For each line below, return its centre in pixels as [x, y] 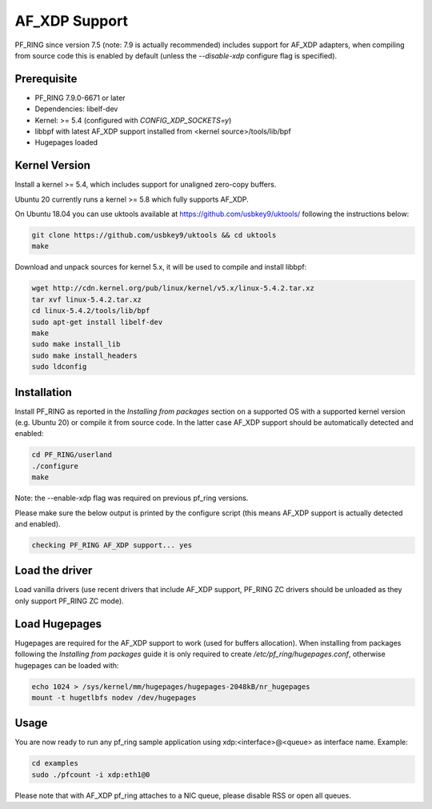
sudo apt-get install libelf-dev [97, 322]
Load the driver [54, 571]
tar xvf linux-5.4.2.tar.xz [86, 299]
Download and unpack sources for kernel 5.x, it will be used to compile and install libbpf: [161, 267]
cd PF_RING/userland [72, 455]
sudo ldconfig [59, 367]
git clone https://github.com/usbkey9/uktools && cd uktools [154, 235]
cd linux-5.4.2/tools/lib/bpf [91, 311]
